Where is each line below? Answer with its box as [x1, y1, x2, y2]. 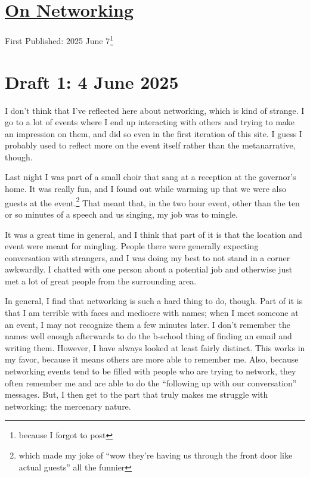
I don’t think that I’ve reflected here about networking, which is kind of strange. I [5, 104, 305, 116]
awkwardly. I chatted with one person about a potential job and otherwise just [5, 263, 293, 275]
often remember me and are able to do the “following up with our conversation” [5, 376, 297, 389]
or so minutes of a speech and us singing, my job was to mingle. [5, 207, 238, 220]
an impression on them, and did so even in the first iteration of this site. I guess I [5, 127, 302, 140]
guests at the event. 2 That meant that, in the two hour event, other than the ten [5, 194, 300, 209]
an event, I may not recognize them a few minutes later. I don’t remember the [5, 318, 290, 330]
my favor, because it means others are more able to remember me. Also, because [5, 353, 299, 366]
